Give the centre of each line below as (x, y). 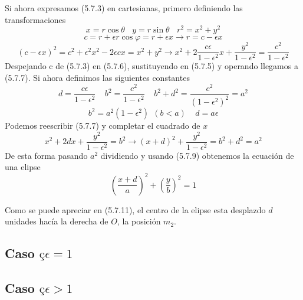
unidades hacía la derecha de (57, 221)
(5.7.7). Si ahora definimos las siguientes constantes (97, 77)
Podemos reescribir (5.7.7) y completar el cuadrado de (103, 125)
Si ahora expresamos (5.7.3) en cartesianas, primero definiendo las (124, 8)
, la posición (139, 221)
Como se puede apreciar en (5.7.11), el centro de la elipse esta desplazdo (135, 209)
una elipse (23, 167)
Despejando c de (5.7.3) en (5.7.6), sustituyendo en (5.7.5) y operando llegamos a (151, 66)
